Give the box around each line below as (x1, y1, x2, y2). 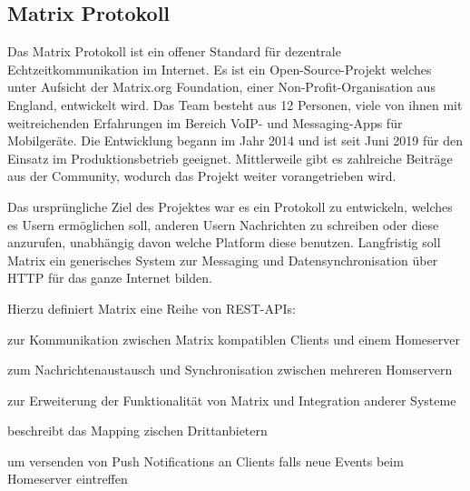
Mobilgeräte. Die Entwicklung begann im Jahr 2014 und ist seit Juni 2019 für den (7, 131, 463, 150)
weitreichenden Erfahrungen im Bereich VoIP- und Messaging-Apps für (7, 113, 403, 132)
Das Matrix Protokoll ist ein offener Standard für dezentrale (7, 42, 341, 61)
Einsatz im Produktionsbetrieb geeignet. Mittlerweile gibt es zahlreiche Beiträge (7, 148, 453, 167)
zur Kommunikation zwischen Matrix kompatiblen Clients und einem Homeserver (7, 329, 460, 348)
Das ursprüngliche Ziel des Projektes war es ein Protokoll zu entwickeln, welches (7, 196, 453, 215)
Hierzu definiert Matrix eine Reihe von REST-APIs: (7, 298, 296, 317)
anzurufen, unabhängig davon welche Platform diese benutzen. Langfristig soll (7, 233, 441, 252)
